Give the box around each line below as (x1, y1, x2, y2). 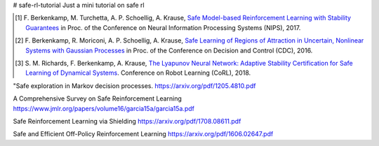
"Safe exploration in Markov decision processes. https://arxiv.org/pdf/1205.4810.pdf (13, 81, 256, 90)
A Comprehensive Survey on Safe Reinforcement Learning (13, 94, 182, 103)
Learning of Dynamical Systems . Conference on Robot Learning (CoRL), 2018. (25, 68, 251, 77)
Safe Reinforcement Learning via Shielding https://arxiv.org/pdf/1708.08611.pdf (13, 117, 241, 125)
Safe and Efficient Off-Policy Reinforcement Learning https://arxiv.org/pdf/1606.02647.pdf (13, 130, 274, 138)
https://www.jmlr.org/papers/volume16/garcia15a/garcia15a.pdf (13, 104, 194, 112)
